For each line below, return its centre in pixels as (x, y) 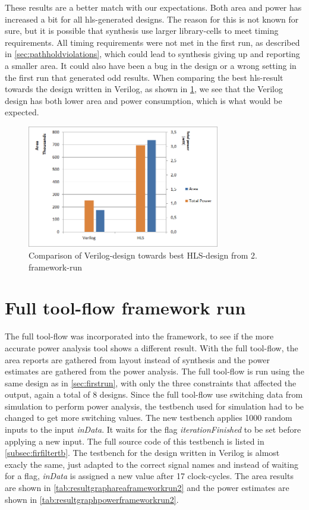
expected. (22, 112)
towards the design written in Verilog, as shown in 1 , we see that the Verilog (144, 89)
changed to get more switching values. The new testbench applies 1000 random (149, 418)
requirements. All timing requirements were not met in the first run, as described (152, 42)
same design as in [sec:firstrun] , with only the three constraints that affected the (151, 382)
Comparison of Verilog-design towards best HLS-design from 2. (143, 255)
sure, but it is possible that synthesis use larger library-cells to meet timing (142, 31)
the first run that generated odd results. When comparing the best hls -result (144, 77)
